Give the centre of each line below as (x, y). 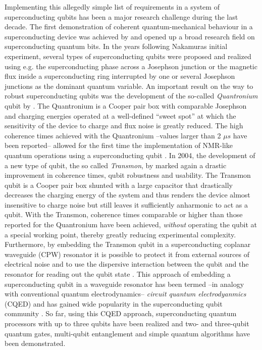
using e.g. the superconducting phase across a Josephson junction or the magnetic (131, 66)
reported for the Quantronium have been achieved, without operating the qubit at (131, 224)
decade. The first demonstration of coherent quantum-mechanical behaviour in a (129, 27)
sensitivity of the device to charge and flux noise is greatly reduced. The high (124, 126)
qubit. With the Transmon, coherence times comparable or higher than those (124, 214)
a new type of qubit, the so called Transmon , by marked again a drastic (116, 165)
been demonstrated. (35, 343)
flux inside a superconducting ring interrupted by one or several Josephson (120, 76)
